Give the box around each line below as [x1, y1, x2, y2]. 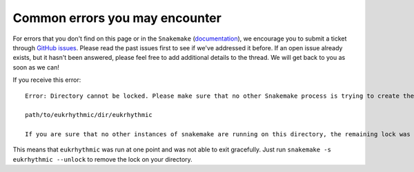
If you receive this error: [12, 76, 81, 84]
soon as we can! [12, 63, 60, 72]
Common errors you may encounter [12, 10, 222, 25]
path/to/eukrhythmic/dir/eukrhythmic [25, 111, 153, 119]
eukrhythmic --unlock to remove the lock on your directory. [12, 155, 193, 163]
